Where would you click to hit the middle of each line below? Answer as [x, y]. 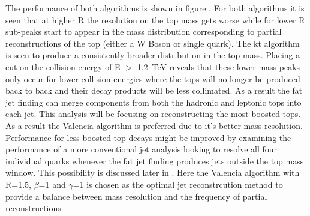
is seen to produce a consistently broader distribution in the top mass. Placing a [153, 55]
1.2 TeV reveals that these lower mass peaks [219, 66]
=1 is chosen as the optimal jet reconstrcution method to [178, 184]
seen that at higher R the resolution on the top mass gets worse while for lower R [155, 19]
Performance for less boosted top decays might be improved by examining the [148, 137]
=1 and [52, 184]
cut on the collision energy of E [63, 66]
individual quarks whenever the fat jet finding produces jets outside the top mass [155, 160]
